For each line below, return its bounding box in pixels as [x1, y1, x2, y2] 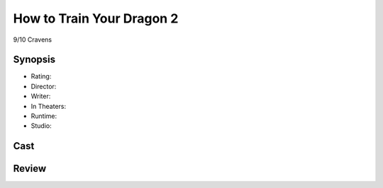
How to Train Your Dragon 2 [13, 11, 179, 26]
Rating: [30, 72, 52, 81]
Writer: [30, 92, 51, 100]
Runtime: [30, 112, 57, 120]
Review [13, 163, 47, 175]
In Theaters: [30, 102, 67, 110]
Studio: [30, 122, 52, 130]
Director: [30, 82, 57, 90]
